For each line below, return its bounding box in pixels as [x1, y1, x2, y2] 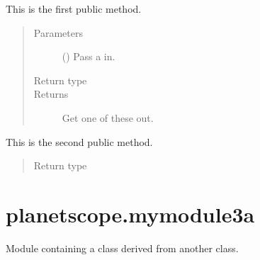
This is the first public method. [6, 1, 142, 16]
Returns [33, 86, 69, 101]
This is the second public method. [6, 134, 153, 149]
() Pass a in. [62, 49, 115, 64]
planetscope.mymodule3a [6, 199, 255, 228]
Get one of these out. [62, 110, 154, 125]
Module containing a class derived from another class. [6, 240, 239, 255]
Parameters [33, 25, 83, 40]
